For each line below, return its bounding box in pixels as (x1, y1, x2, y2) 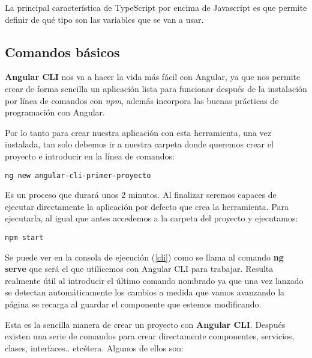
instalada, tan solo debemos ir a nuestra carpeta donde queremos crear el (5, 138, 274, 150)
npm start (5, 233, 44, 242)
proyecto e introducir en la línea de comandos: (5, 149, 175, 162)
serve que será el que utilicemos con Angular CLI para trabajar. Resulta (5, 262, 274, 275)
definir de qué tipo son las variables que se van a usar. (5, 13, 204, 25)
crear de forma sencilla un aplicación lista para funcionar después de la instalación (5, 82, 307, 94)
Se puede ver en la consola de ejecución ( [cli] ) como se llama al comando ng (5, 250, 284, 263)
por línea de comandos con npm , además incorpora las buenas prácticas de (5, 94, 279, 106)
